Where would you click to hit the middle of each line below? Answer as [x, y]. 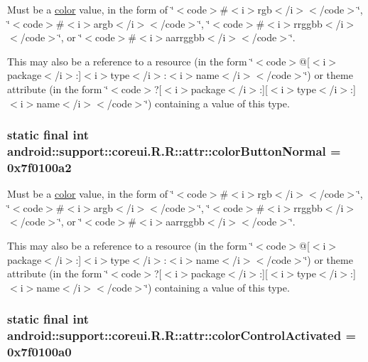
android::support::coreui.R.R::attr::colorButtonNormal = [174, 151]
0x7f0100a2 [39, 167]
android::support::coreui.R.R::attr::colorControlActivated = [182, 335]
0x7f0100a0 [39, 352]
